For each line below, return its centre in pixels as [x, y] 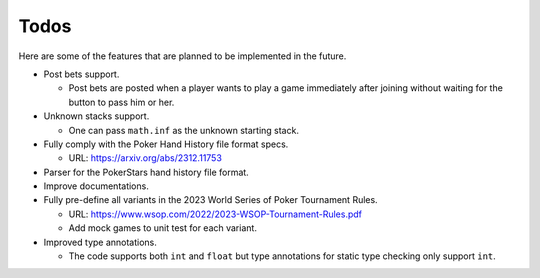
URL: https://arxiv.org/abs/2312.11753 [145, 158]
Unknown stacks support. [96, 116]
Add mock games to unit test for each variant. [162, 228]
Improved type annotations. [100, 242]
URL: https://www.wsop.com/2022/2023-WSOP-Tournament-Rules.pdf [215, 214]
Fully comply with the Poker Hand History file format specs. [166, 144]
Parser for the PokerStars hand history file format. [146, 172]
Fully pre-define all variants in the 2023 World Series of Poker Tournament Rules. [211, 200]
